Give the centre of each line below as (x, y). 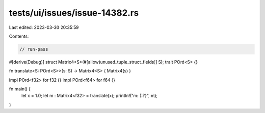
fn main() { (20, 89)
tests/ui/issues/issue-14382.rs (74, 13)
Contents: (19, 36)
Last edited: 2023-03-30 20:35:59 (44, 27)
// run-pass (34, 49)
